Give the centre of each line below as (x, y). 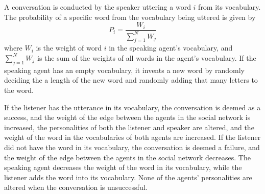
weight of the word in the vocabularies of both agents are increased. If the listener (132, 137)
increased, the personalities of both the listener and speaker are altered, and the (129, 127)
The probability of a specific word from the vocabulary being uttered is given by (130, 17)
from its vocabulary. (230, 7)
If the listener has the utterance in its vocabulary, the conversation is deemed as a (132, 107)
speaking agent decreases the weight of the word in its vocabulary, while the (123, 167)
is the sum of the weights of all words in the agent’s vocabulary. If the (147, 57)
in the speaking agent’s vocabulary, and (171, 48)
